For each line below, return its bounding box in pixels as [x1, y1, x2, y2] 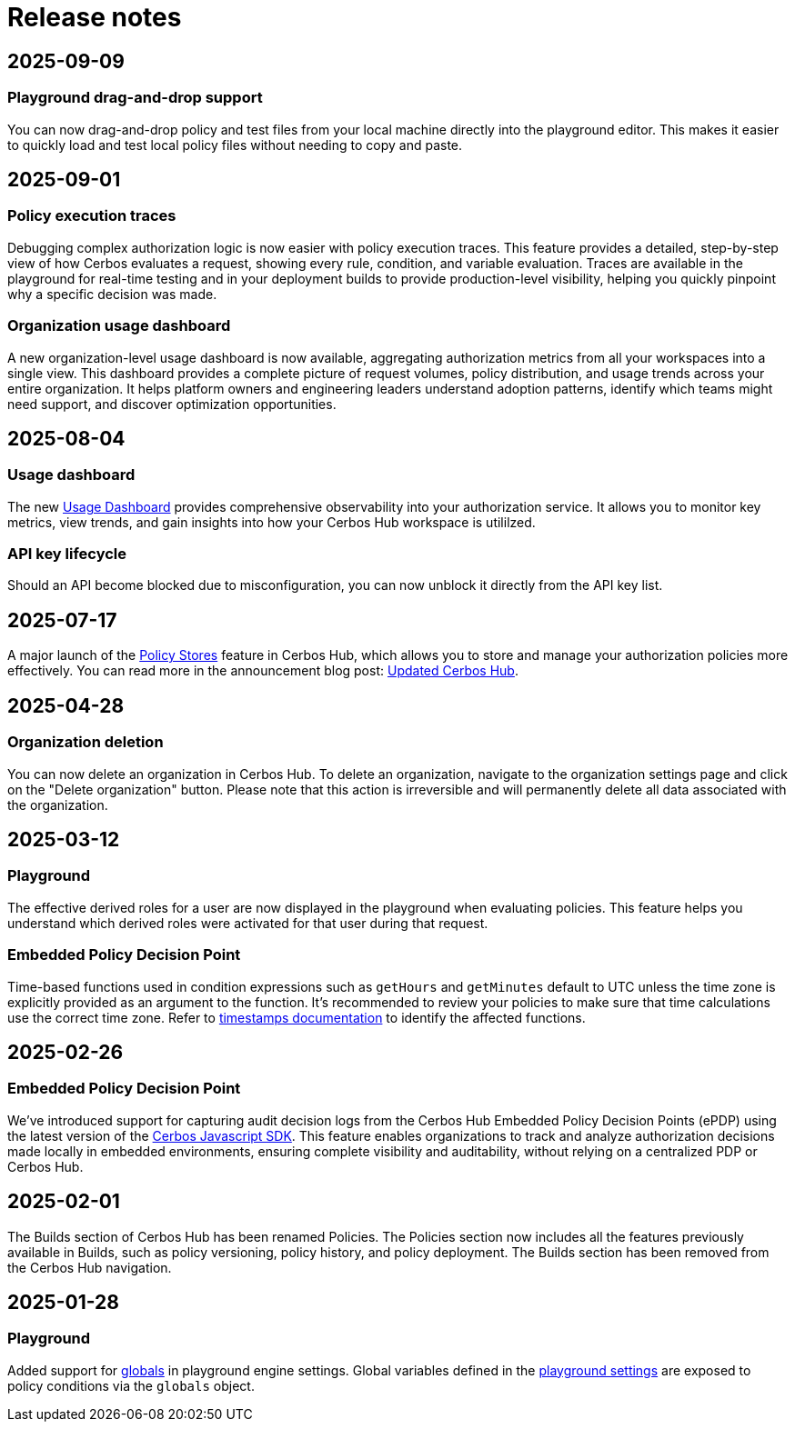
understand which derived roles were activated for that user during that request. [7, 914, 488, 931]
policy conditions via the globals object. [7, 1377, 255, 1394]
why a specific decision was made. [7, 285, 217, 302]
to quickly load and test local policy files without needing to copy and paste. [7, 136, 463, 153]
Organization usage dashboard [7, 316, 231, 335]
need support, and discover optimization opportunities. [7, 395, 337, 412]
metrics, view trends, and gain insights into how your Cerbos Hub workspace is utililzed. [7, 514, 536, 530]
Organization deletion [7, 733, 164, 752]
